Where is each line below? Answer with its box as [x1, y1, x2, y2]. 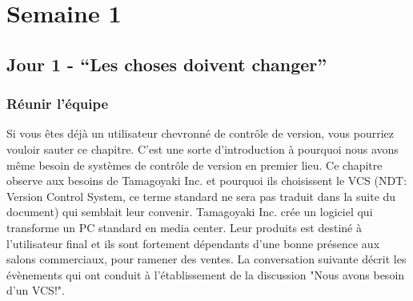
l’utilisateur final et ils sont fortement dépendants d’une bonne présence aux [6, 235, 380, 251]
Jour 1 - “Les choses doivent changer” [6, 51, 327, 76]
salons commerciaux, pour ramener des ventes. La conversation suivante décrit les [6, 251, 407, 267]
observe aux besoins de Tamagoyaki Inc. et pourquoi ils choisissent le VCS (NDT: [6, 172, 407, 189]
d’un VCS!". [6, 282, 65, 299]
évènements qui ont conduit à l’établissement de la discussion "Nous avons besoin [6, 266, 405, 283]
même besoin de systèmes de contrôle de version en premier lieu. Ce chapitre [6, 156, 383, 173]
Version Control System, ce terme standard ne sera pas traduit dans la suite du [6, 187, 396, 204]
